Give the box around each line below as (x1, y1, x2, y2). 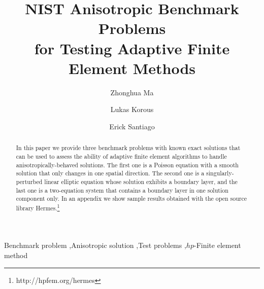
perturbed (16, 177, 43, 186)
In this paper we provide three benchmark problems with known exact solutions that (16, 143, 241, 152)
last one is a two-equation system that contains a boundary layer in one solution (16, 186, 228, 194)
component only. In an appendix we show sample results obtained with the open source (16, 194, 247, 203)
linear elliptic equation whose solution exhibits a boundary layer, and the (44, 177, 238, 186)
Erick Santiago (109, 121, 155, 131)
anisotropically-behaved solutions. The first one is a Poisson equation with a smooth (16, 160, 239, 169)
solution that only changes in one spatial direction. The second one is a (16, 169, 205, 177)
